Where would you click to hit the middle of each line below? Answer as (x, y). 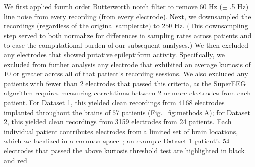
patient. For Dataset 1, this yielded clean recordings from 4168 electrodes (114, 102)
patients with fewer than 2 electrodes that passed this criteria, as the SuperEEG (125, 83)
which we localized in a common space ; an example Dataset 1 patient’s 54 (117, 141)
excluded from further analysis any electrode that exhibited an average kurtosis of (127, 64)
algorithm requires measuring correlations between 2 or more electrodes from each (127, 93)
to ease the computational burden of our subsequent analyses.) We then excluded (126, 45)
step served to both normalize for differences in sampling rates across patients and (128, 35)
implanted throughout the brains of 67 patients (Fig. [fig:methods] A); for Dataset (127, 112)
